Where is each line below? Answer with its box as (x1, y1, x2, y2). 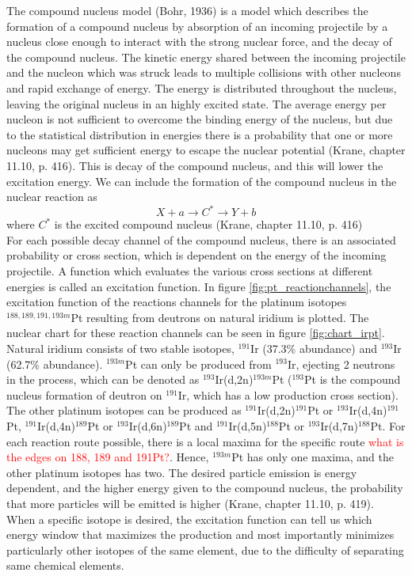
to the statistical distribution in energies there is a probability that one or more (6, 126, 393, 142)
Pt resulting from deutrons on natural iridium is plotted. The (71, 309, 369, 325)
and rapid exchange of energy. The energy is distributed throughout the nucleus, (6, 79, 397, 96)
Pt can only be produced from (125, 355, 272, 372)
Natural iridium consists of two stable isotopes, (6, 339, 235, 356)
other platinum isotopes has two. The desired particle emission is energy (6, 464, 357, 480)
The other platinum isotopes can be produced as (6, 402, 242, 419)
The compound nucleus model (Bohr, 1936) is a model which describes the (6, 2, 368, 18)
